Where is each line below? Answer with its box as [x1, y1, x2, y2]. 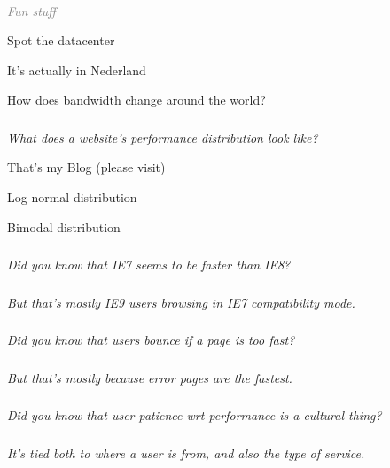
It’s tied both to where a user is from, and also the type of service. [7, 443, 365, 462]
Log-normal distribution [7, 188, 137, 206]
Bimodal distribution [7, 217, 121, 236]
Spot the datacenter [7, 31, 115, 50]
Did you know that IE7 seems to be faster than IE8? [7, 255, 291, 274]
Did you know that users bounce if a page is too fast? [7, 331, 295, 349]
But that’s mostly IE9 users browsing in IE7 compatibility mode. [7, 292, 355, 311]
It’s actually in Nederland [7, 60, 146, 79]
